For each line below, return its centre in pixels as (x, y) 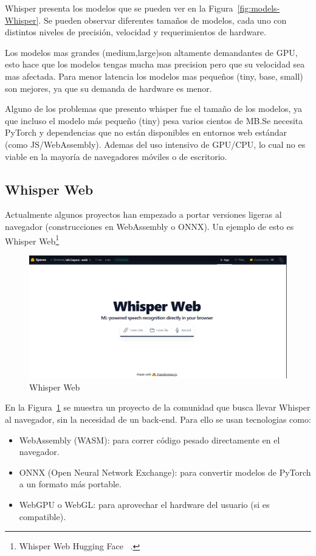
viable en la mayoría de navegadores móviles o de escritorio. (116, 156)
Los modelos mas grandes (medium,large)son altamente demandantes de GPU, (151, 52)
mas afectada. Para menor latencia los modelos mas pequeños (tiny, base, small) (154, 76)
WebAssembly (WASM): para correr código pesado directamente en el (149, 440)
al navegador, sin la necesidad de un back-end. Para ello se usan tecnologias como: (158, 419)
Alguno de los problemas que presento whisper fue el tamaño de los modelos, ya (153, 109)
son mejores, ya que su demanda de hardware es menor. (108, 88)
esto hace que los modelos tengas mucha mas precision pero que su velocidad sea (155, 64)
